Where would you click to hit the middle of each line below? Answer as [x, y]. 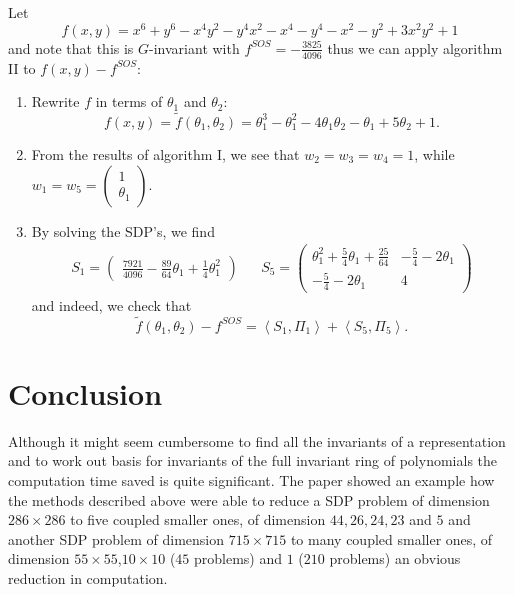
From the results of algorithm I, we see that [165, 153]
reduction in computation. [88, 578]
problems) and [238, 558]
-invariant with [194, 47]
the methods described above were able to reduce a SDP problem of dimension [249, 499]
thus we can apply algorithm [415, 47]
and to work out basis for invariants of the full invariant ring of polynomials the [253, 460]
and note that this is [71, 47]
